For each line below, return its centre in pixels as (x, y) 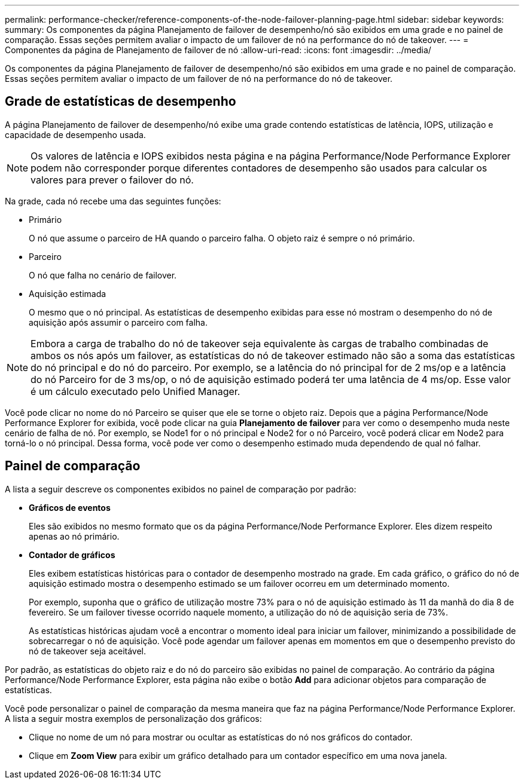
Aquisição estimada (68, 293)
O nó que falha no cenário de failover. (103, 275)
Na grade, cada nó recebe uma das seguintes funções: (113, 201)
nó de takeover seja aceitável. (88, 651)
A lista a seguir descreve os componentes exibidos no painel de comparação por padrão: (181, 489)
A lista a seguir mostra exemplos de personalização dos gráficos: (133, 718)
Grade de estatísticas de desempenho (121, 102)
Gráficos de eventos (70, 507)
